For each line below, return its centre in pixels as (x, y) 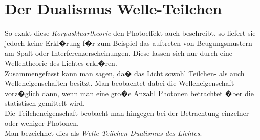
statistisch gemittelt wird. (45, 103)
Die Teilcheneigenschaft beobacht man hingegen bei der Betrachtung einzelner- (128, 113)
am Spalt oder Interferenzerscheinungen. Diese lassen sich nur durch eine (118, 53)
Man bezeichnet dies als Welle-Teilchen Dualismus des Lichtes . (103, 133)
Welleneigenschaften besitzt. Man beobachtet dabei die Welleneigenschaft (120, 83)
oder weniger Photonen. (42, 123)
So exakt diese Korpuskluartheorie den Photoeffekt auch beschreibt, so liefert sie (130, 33)
